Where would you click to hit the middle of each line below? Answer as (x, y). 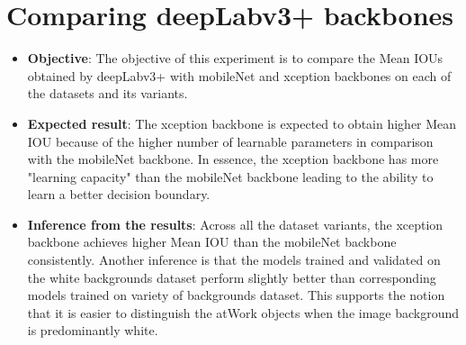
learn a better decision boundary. (119, 194)
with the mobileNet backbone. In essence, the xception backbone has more (233, 159)
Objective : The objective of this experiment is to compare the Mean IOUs (235, 58)
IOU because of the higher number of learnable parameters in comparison (230, 141)
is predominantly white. (93, 330)
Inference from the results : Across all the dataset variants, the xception (235, 224)
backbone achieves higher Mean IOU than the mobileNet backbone (212, 242)
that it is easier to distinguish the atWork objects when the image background (243, 312)
